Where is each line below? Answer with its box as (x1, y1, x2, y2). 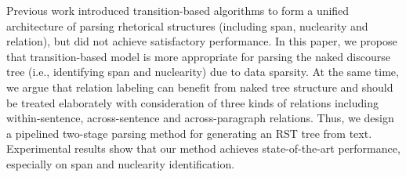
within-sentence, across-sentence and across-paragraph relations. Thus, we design (6, 110, 394, 126)
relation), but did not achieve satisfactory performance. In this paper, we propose (6, 33, 397, 49)
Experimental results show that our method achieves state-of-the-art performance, (6, 140, 401, 157)
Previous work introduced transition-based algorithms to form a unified (6, 2, 350, 18)
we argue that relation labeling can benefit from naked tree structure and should (6, 78, 393, 95)
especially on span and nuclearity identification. (6, 155, 235, 172)
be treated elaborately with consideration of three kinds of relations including (6, 94, 379, 110)
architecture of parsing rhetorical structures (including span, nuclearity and (6, 17, 368, 34)
